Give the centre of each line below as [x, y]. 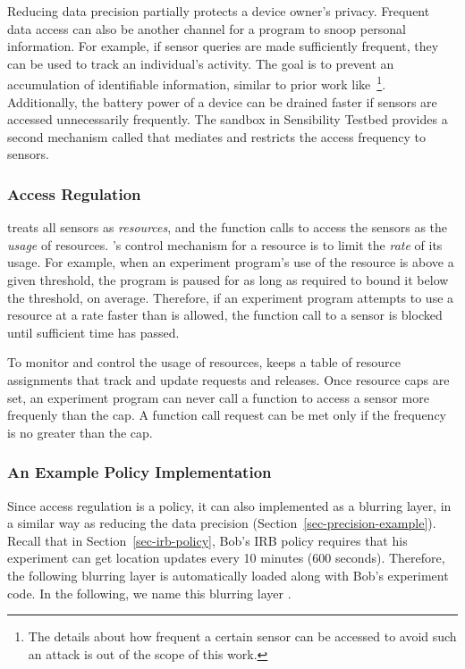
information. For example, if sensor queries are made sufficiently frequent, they [223, 46]
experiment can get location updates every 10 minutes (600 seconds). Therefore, [226, 558]
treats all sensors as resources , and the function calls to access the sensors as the [228, 227]
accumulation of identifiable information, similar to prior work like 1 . [197, 83]
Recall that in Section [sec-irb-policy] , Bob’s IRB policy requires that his [207, 540]
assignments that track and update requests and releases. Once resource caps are [228, 379]
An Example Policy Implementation [139, 472]
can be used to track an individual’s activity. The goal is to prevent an [201, 63]
